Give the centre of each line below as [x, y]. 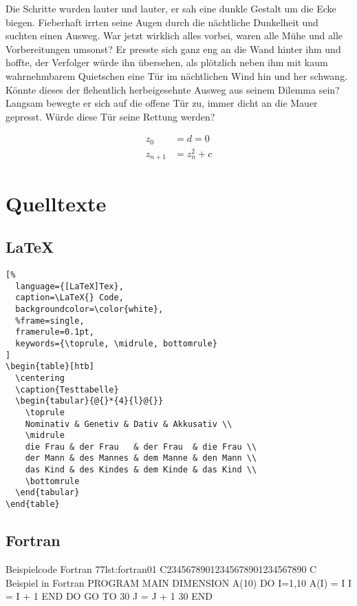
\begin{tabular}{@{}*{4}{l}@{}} [89, 401]
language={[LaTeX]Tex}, [69, 286]
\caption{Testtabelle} [67, 389]
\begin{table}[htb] [50, 367]
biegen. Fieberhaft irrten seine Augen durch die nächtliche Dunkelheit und [162, 22]
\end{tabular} [47, 493]
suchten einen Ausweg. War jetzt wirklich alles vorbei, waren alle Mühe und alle [174, 35]
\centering [40, 378]
